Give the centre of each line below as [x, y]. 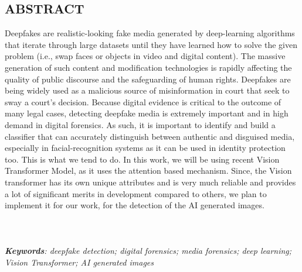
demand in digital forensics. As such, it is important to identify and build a [140, 124]
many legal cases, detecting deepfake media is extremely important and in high [147, 113]
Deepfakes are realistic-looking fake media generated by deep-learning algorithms [150, 33]
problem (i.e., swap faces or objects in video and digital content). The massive [145, 56]
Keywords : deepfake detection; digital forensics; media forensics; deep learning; [148, 251]
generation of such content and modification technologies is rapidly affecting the [148, 67]
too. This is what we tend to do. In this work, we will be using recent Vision [142, 159]
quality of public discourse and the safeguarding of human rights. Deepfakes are [148, 79]
